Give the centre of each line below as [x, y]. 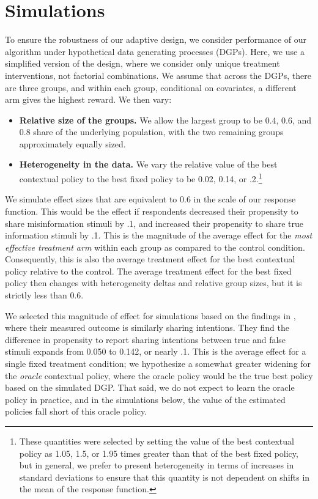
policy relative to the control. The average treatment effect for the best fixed [148, 271]
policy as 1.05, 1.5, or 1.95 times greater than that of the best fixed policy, [159, 453]
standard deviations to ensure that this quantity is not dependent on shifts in [165, 477]
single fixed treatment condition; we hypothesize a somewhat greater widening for [158, 364]
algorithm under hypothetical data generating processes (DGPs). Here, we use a [155, 51]
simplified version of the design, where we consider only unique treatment [142, 63]
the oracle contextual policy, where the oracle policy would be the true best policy [159, 375]
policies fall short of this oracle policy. [76, 411]
